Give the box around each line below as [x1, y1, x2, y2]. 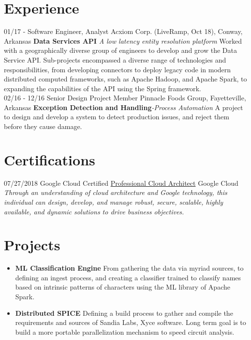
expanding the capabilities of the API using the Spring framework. [4, 83, 201, 93]
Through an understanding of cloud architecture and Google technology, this [4, 187, 227, 197]
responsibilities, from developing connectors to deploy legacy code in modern [4, 64, 231, 74]
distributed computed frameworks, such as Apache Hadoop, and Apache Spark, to [4, 74, 247, 84]
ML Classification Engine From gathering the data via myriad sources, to [15, 263, 244, 273]
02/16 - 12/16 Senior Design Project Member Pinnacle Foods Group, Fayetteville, [4, 93, 246, 103]
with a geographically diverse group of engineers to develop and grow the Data [4, 45, 237, 55]
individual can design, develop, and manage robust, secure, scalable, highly [4, 196, 223, 207]
